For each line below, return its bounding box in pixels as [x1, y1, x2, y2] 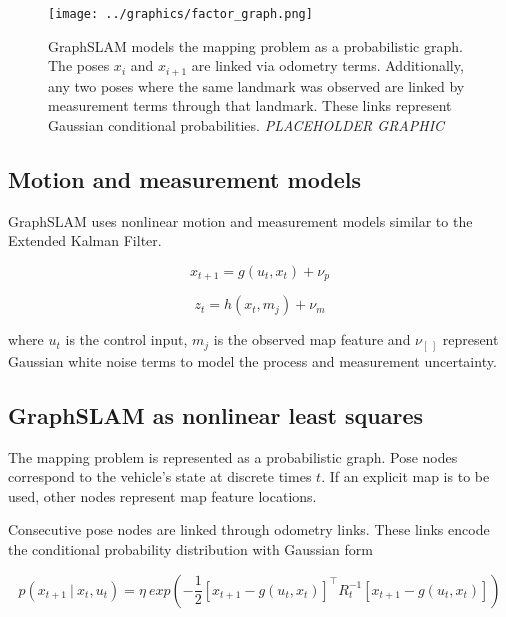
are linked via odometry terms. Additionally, [191, 55, 464, 76]
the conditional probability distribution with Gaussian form [8, 539, 373, 560]
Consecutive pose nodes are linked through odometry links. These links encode [8, 519, 490, 540]
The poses [48, 55, 110, 76]
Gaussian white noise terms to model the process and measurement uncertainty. [8, 350, 497, 371]
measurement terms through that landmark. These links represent [48, 95, 452, 116]
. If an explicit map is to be [321, 466, 490, 487]
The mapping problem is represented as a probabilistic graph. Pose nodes [8, 446, 458, 467]
